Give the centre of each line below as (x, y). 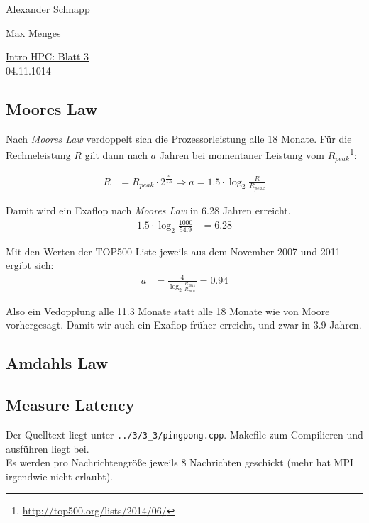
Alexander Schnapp (48, 9)
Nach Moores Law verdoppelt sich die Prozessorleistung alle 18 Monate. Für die (179, 138)
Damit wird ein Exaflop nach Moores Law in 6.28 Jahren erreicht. (148, 210)
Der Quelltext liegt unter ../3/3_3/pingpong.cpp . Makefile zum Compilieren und (184, 434)
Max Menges (33, 32)
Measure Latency (70, 405)
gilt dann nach (116, 154)
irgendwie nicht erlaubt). (59, 476)
